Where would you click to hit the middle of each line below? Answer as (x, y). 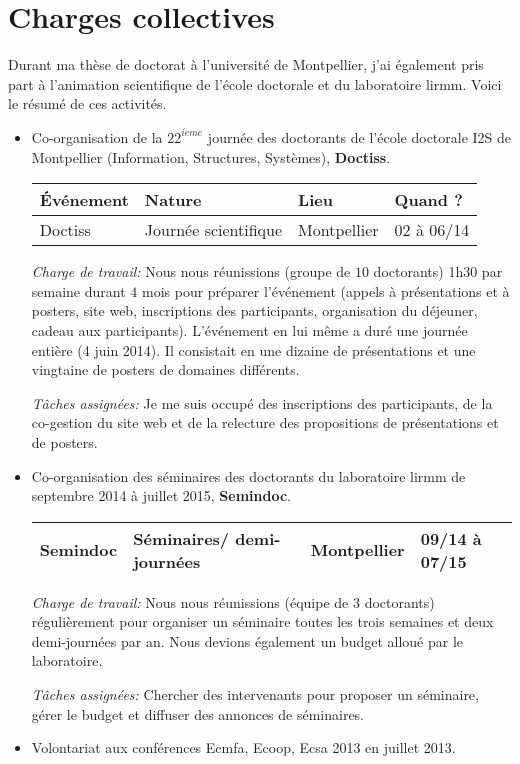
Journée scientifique (213, 230)
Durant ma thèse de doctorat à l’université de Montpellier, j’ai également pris (246, 64)
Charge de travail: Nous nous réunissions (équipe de (190, 601)
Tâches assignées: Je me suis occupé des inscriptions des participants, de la (262, 402)
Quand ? (428, 200)
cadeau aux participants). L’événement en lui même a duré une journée (249, 329)
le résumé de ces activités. (87, 103)
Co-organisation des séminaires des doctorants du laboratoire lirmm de (248, 475)
